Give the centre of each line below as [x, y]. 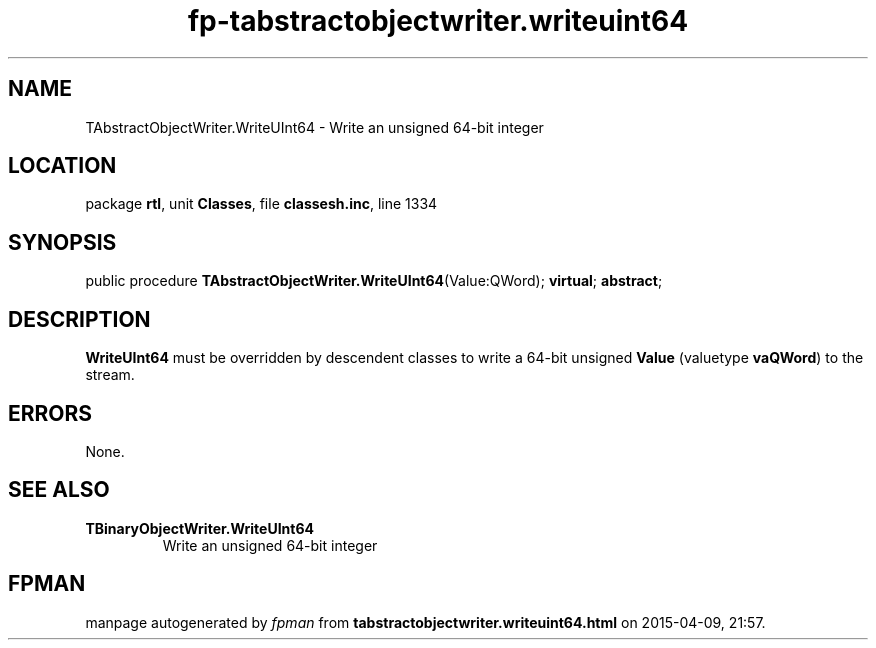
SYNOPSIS [62, 242]
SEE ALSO [59, 490]
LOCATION [62, 166]
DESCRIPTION [79, 319]
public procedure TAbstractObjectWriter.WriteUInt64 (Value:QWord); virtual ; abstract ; [374, 281]
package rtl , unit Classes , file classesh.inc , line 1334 [261, 204]
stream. [110, 375]
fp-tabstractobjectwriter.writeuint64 [438, 21]
